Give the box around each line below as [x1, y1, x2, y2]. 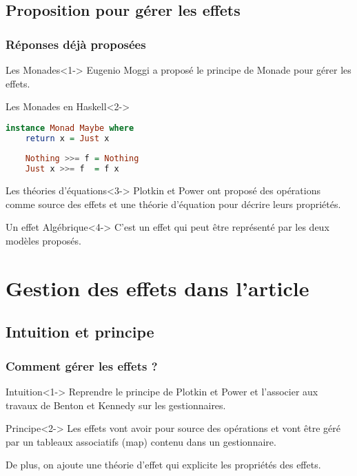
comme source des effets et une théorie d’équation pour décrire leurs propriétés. [6, 196, 341, 211]
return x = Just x [25, 133, 110, 143]
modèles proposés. [6, 233, 81, 247]
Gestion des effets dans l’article [6, 273, 309, 302]
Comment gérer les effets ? [6, 357, 158, 374]
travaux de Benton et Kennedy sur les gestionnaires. [6, 397, 226, 412]
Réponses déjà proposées [6, 35, 146, 52]
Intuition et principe [6, 321, 154, 342]
